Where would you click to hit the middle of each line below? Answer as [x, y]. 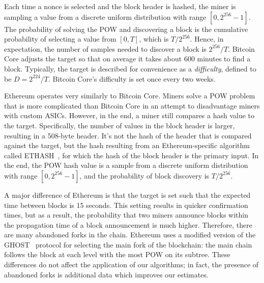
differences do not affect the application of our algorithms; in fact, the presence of [131, 264]
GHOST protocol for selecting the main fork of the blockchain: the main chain [128, 244]
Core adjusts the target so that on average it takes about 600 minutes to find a [127, 59]
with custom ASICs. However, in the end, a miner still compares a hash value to [129, 115]
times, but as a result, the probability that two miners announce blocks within [126, 215]
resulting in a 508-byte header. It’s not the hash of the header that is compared [128, 135]
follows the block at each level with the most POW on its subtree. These [117, 254]
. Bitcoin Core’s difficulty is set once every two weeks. [132, 78]
